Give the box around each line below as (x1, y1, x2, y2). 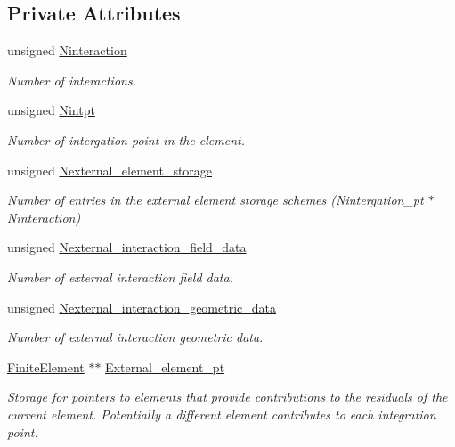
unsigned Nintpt (7, 101, 95, 119)
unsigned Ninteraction (7, 41, 127, 60)
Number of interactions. (7, 70, 136, 89)
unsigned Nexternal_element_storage (7, 160, 213, 179)
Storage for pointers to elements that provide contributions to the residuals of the (7, 387, 448, 406)
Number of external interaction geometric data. (7, 328, 264, 346)
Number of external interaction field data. (7, 267, 233, 286)
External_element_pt (105, 357, 225, 376)
